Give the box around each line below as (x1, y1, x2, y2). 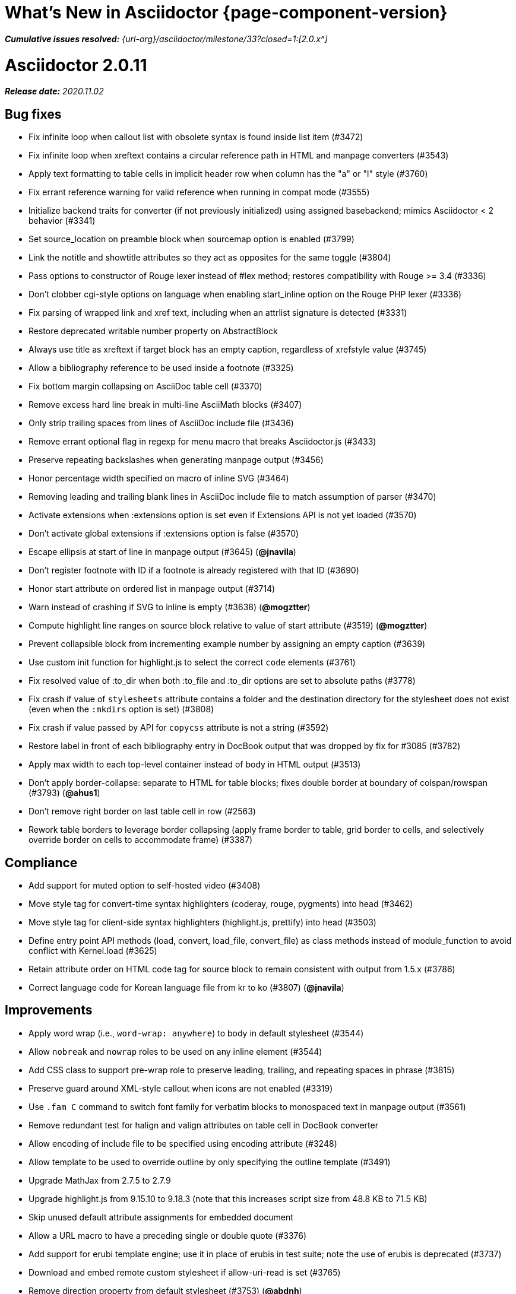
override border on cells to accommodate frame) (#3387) (29, 835, 253, 845)
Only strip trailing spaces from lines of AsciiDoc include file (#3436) (29, 418, 294, 429)
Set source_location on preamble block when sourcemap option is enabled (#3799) (29, 234, 354, 245)
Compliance (5, 855, 78, 870)
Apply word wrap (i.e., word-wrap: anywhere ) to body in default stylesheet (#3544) (29, 1027, 364, 1038)
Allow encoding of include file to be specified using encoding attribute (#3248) (29, 1138, 337, 1149)
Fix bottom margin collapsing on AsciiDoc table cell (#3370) (29, 381, 262, 392)
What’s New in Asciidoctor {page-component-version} (5, 2, 448, 23)
